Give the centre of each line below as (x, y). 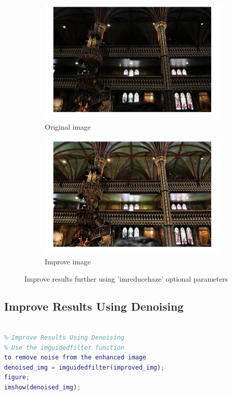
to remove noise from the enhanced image (75, 358)
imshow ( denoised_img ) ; (42, 387)
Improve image (68, 261)
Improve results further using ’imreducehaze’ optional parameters (126, 278)
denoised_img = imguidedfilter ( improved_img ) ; (84, 367)
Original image (68, 126)
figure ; (17, 377)
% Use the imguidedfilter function (64, 347)
